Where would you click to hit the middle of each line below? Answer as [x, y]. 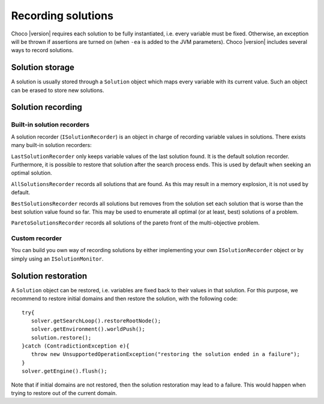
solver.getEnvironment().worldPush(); [88, 329]
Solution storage [43, 68]
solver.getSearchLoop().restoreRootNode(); [96, 321]
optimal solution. [31, 173]
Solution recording [46, 107]
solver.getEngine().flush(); [64, 371]
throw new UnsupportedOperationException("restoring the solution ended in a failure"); [165, 354]
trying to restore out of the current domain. [64, 393]
